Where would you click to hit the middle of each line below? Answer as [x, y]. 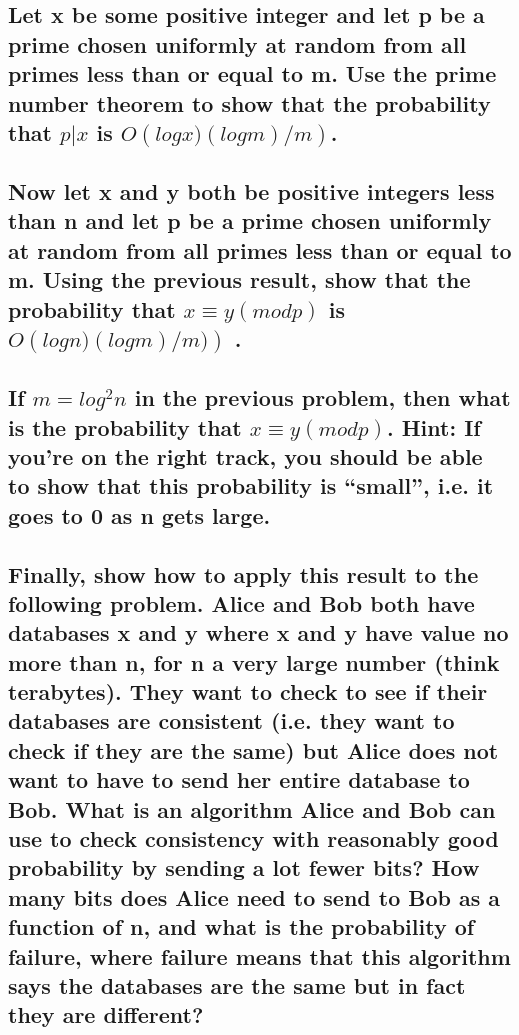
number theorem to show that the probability [249, 102]
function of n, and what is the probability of [241, 926]
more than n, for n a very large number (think [254, 661]
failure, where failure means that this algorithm [259, 955]
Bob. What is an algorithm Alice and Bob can [252, 808]
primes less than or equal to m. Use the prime [252, 73]
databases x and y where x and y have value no [258, 632]
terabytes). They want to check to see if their [248, 691]
